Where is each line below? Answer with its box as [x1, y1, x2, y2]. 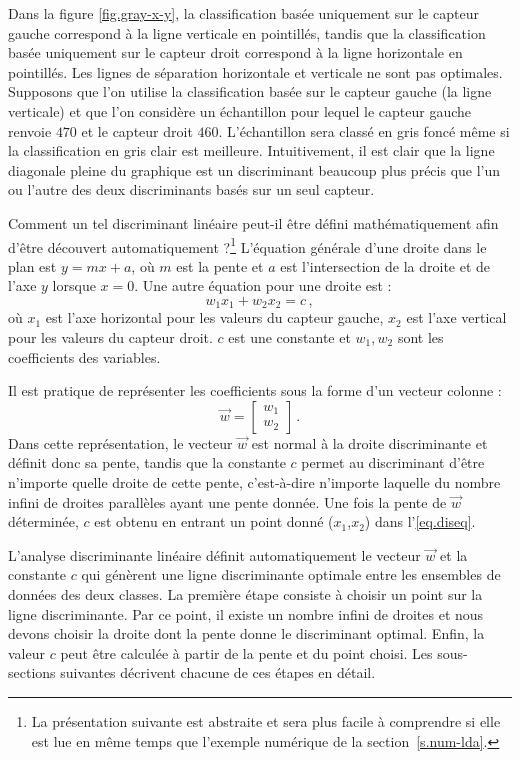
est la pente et [176, 255, 264, 276]
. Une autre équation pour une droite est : [134, 275, 392, 296]
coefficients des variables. [8, 346, 161, 367]
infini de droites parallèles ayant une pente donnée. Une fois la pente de [8, 491, 447, 512]
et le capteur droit [81, 120, 193, 141]
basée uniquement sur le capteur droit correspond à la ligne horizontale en [8, 42, 463, 63]
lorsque [52, 275, 96, 296]
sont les [397, 327, 444, 348]
